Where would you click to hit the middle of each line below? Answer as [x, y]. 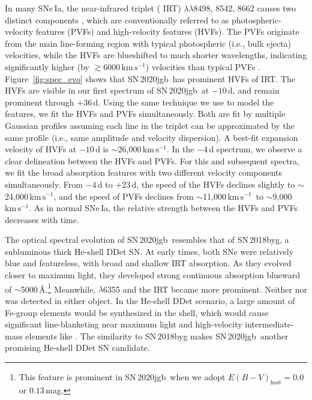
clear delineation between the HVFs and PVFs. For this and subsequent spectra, [152, 160]
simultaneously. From [44, 184]
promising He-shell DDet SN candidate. [77, 348]
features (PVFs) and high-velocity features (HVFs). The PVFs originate [167, 31]
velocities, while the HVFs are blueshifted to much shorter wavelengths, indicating [156, 55]
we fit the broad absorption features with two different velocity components [143, 172]
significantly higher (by [47, 66]
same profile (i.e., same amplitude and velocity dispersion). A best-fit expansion [151, 137]
